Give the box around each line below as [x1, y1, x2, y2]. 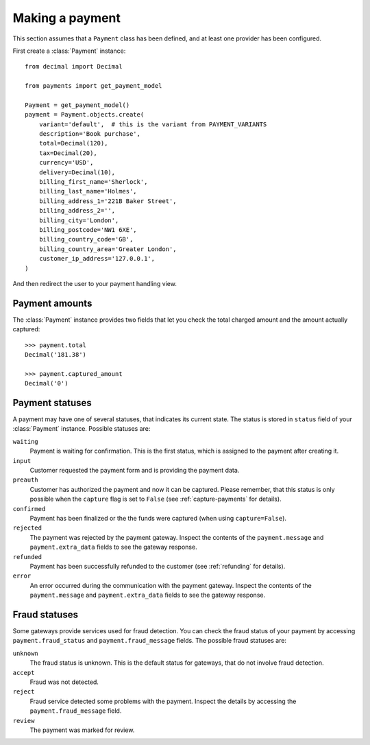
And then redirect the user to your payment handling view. [12, 279, 177, 287]
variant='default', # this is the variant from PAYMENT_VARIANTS [38, 120, 267, 128]
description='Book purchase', [38, 130, 140, 138]
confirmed [12, 505, 46, 512]
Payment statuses [12, 397, 92, 408]
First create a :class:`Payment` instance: [12, 47, 126, 55]
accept [12, 669, 35, 676]
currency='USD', [38, 158, 94, 167]
